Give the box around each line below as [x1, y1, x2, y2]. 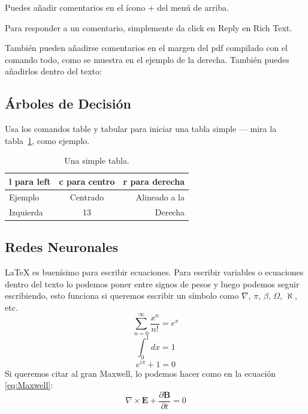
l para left [9, 175, 51, 187]
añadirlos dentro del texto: [5, 65, 102, 77]
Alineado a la [135, 190, 185, 203]
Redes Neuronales [5, 238, 119, 256]
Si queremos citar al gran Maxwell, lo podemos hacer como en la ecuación [5, 367, 276, 379]
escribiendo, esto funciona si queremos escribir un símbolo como [5, 289, 239, 302]
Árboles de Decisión [5, 94, 131, 113]
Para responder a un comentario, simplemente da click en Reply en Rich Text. [5, 21, 292, 34]
